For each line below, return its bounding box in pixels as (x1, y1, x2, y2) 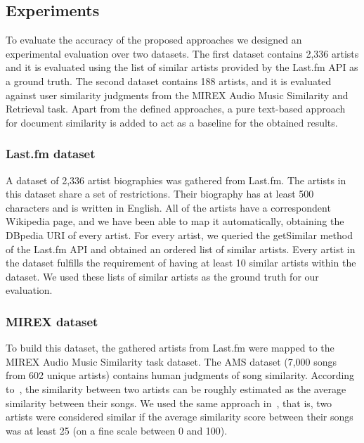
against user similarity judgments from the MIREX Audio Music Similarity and (6, 87, 349, 102)
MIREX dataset (6, 312, 98, 330)
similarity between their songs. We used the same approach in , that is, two (6, 395, 332, 410)
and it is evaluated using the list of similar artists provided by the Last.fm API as (6, 60, 358, 75)
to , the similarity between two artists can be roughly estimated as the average (6, 381, 346, 396)
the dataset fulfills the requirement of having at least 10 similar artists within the (6, 255, 356, 270)
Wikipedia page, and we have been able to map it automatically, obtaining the (6, 214, 344, 229)
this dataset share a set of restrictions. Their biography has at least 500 (6, 186, 314, 201)
